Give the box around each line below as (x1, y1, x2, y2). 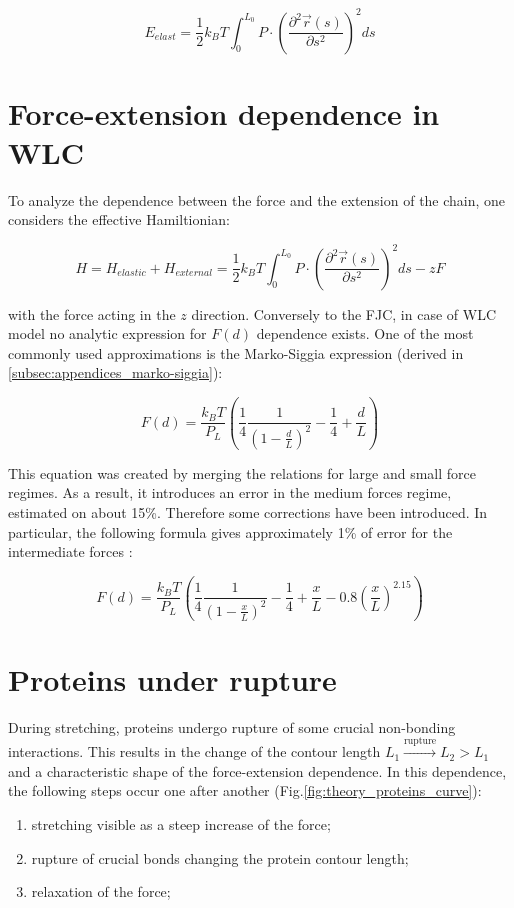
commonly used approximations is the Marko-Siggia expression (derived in (8, 342, 464, 363)
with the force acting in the (8, 303, 176, 324)
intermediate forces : (8, 541, 133, 562)
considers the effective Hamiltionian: (8, 209, 230, 230)
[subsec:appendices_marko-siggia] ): (8, 362, 223, 383)
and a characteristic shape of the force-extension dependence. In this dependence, (8, 760, 507, 781)
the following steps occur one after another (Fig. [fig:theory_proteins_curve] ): (8, 780, 482, 801)
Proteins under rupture (8, 658, 337, 699)
